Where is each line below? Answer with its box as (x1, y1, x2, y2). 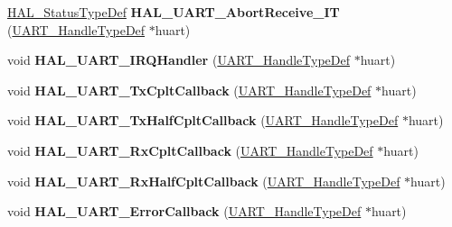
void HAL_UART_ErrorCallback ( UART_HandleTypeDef (7, 202, 362, 221)
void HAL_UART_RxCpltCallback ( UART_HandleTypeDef (7, 141, 373, 159)
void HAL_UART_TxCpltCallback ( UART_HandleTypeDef (7, 80, 372, 99)
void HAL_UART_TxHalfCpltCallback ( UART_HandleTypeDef (7, 111, 399, 130)
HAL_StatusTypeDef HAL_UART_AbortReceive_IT (7, 3, 340, 21)
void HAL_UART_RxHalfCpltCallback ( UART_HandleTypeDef (7, 171, 400, 190)
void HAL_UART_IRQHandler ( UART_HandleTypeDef (7, 50, 350, 69)
